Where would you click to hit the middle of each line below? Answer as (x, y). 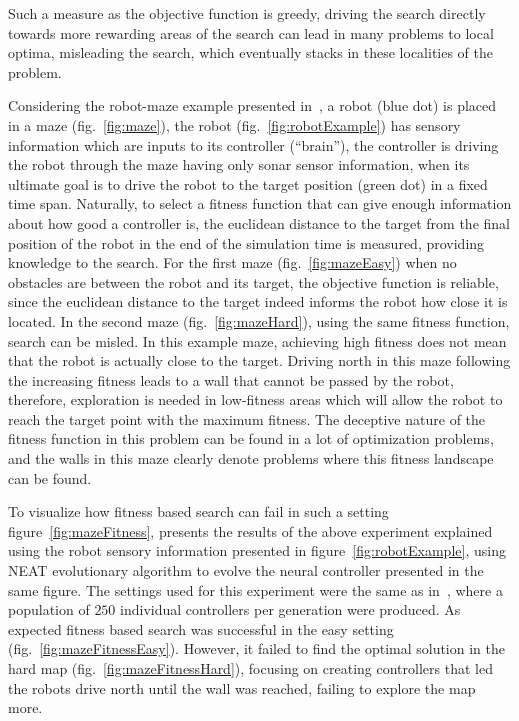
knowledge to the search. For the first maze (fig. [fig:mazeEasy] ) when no (232, 262)
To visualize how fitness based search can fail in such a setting (198, 511)
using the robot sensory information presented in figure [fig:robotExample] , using (257, 550)
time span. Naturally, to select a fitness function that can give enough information (260, 203)
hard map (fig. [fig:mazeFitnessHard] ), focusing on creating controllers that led (250, 668)
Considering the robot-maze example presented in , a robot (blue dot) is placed (252, 105)
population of (49, 609)
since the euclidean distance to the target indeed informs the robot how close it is (258, 301)
